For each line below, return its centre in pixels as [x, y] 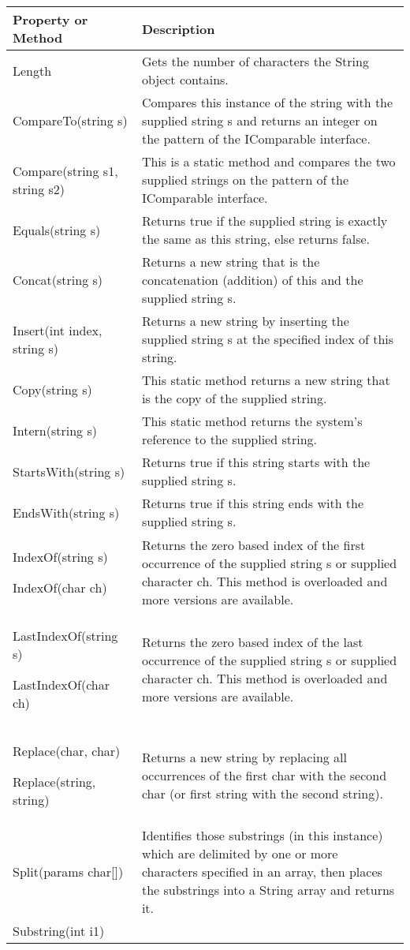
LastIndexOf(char [61, 684]
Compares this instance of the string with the [267, 102]
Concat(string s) [58, 280]
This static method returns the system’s [252, 421]
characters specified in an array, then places [262, 871]
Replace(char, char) [67, 751]
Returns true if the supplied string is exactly [265, 221]
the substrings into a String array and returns [268, 890]
